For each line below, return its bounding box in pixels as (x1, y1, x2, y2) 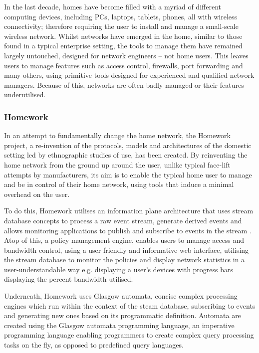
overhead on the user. (4, 188, 70, 199)
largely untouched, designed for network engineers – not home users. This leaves (4, 50, 249, 60)
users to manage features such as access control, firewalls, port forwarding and (4, 60, 243, 70)
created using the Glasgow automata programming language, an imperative (4, 320, 235, 330)
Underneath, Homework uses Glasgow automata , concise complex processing (4, 291, 238, 301)
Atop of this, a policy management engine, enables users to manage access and (4, 235, 245, 245)
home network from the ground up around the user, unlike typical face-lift (4, 159, 231, 170)
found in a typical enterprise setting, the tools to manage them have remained (4, 40, 243, 51)
